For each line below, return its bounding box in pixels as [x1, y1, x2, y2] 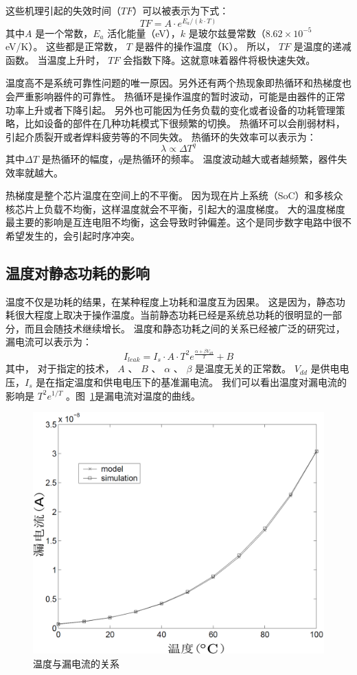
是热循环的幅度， [41, 151, 119, 165]
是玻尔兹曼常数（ [188, 25, 266, 40]
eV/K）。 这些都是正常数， [5, 39, 124, 54]
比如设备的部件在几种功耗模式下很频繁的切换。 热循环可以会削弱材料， [24, 116, 345, 130]
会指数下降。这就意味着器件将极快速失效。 [123, 52, 316, 67]
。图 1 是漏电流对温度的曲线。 [66, 388, 201, 402]
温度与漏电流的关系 [33, 656, 119, 670]
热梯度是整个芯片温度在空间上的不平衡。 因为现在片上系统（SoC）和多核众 [5, 188, 343, 203]
